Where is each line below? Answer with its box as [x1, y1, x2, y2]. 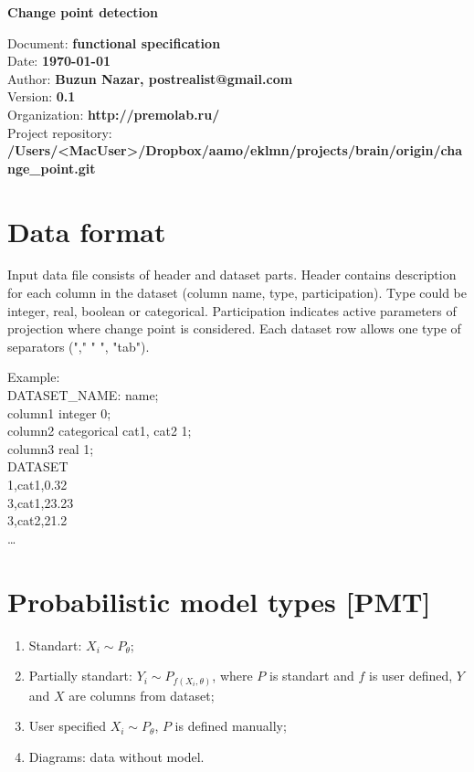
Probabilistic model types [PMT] [7, 582, 431, 619]
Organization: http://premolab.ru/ [7, 104, 220, 123]
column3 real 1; [7, 439, 94, 458]
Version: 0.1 [7, 87, 76, 106]
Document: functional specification [7, 33, 221, 52]
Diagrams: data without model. [28, 746, 205, 766]
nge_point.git [7, 158, 96, 177]
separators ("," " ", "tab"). [7, 336, 150, 355]
